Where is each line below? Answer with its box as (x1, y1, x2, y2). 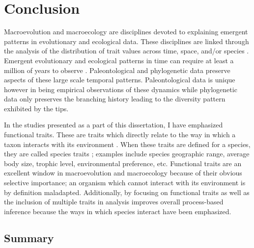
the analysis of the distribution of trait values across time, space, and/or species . (4, 46, 249, 56)
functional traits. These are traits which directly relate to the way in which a (4, 129, 236, 140)
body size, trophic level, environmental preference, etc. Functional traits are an (4, 158, 242, 168)
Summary (4, 230, 54, 245)
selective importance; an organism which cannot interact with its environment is (4, 177, 246, 188)
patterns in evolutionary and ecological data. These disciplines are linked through (4, 36, 249, 46)
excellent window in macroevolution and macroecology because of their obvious (4, 168, 242, 178)
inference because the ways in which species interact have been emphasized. (4, 206, 231, 216)
